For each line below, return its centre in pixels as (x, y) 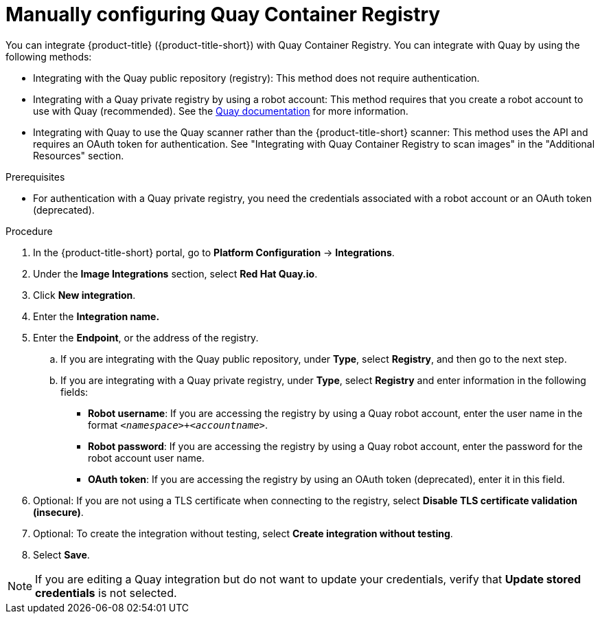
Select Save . (61, 554)
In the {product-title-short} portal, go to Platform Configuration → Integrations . (214, 252)
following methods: (49, 56)
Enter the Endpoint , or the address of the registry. (146, 337)
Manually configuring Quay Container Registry (223, 14)
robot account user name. (146, 458)
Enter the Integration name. (96, 316)
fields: (74, 392)
